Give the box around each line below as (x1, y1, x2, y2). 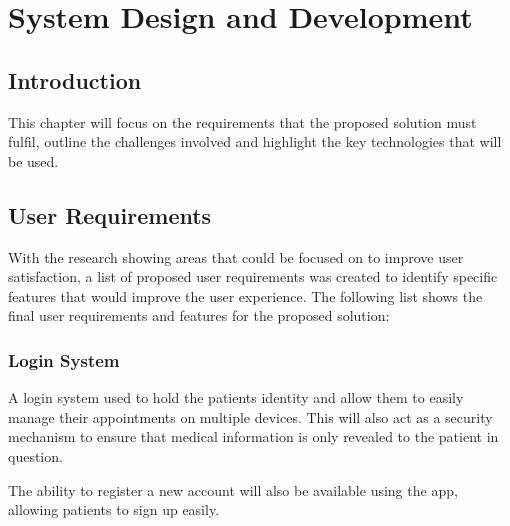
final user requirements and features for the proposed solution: (8, 305, 390, 326)
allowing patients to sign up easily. (8, 499, 220, 520)
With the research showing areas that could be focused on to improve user (8, 246, 464, 267)
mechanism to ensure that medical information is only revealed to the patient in (8, 426, 499, 447)
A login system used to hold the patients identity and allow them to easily (8, 387, 464, 408)
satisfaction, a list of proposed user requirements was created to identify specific (8, 266, 498, 287)
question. (8, 445, 63, 466)
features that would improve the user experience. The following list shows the (8, 285, 483, 306)
